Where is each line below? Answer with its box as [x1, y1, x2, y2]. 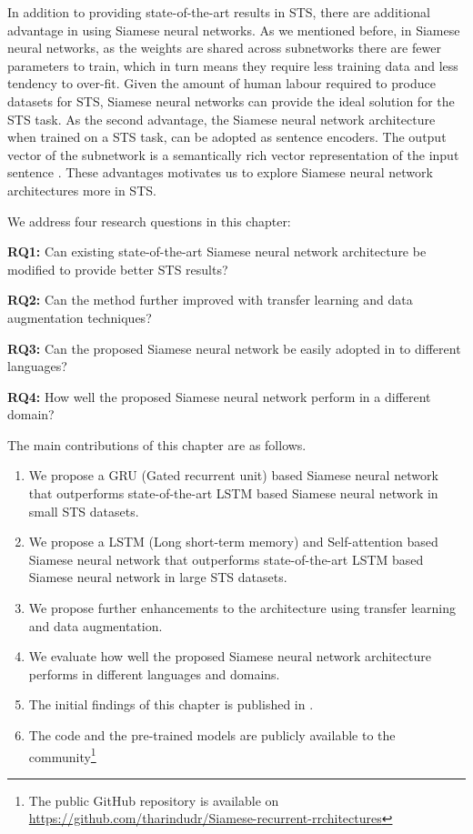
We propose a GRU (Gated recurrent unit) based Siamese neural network [28, 466, 438, 485]
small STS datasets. [28, 501, 139, 520]
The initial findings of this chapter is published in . [28, 695, 314, 714]
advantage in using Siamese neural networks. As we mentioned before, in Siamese [7, 20, 460, 39]
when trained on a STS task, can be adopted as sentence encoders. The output [7, 127, 447, 146]
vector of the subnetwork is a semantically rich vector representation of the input [7, 145, 459, 164]
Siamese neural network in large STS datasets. [28, 568, 287, 587]
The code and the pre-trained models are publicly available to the [28, 726, 396, 744]
